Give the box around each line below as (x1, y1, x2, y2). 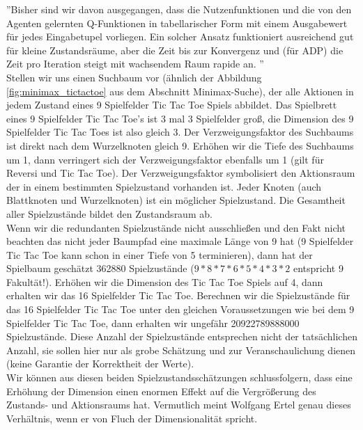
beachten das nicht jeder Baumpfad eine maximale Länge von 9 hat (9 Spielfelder (6, 234, 354, 248)
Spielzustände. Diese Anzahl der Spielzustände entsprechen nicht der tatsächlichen (6, 329, 357, 344)
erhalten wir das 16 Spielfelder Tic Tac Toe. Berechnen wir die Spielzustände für (6, 288, 350, 303)
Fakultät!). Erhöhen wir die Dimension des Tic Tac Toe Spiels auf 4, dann (6, 274, 323, 289)
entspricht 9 (293, 261, 343, 276)
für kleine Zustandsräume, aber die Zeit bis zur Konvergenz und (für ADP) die (6, 42, 343, 57)
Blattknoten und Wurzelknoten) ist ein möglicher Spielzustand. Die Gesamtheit (6, 193, 346, 207)
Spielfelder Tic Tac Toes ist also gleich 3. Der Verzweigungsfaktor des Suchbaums (6, 125, 354, 139)
